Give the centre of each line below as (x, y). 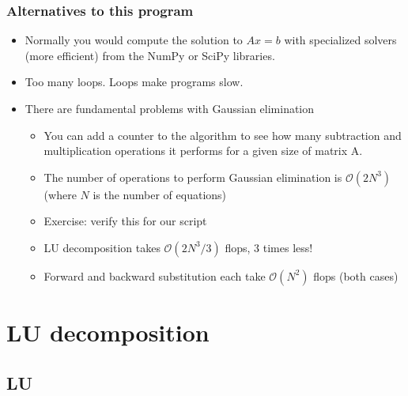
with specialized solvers (340, 40)
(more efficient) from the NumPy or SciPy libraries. (150, 55)
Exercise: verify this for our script (125, 221)
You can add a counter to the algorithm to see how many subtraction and (223, 135)
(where (60, 194)
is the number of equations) (160, 194)
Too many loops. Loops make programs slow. (134, 82)
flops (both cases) (356, 275)
